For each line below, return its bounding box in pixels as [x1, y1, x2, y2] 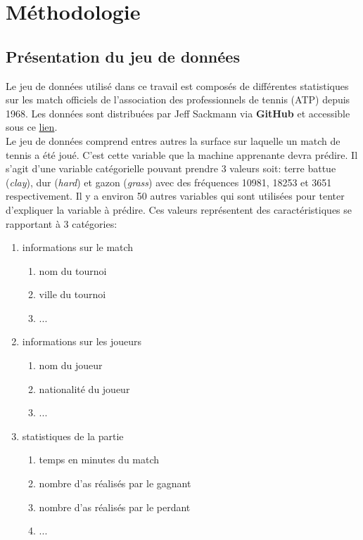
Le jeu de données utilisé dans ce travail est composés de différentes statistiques [6, 78, 349, 93]
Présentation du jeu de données [6, 45, 240, 67]
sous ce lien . [6, 120, 58, 134]
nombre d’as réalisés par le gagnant [39, 476, 191, 491]
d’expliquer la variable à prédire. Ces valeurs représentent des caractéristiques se [6, 202, 352, 217]
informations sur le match [22, 240, 134, 255]
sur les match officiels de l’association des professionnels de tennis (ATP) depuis [6, 92, 350, 107]
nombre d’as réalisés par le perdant [39, 499, 191, 514]
